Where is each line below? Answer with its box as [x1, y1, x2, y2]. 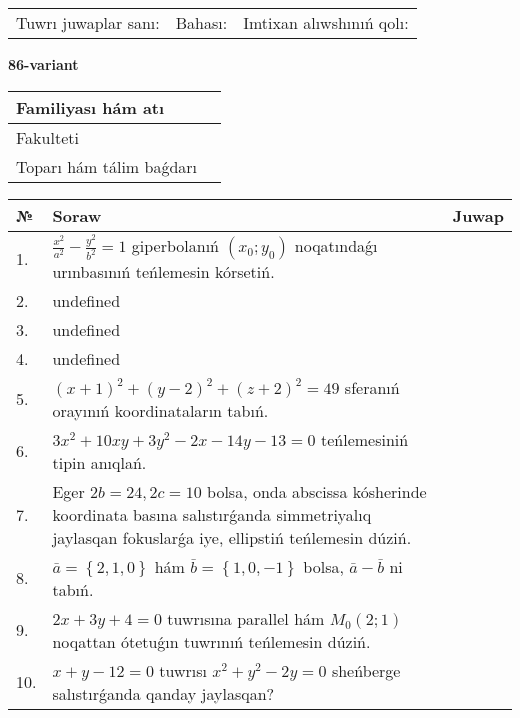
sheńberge [331, 658, 401, 682]
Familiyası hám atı [16, 95, 165, 119]
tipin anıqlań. [52, 450, 147, 474]
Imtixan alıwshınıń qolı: [243, 11, 409, 34]
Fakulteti [16, 125, 79, 149]
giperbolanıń [131, 233, 220, 257]
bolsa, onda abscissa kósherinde [207, 479, 427, 503]
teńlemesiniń [320, 427, 409, 451]
